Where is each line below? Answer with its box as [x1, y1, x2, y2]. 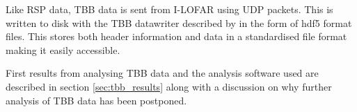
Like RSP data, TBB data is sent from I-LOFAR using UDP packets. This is [6, 2, 333, 16]
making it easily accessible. [6, 42, 120, 57]
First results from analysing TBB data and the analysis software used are [6, 66, 319, 80]
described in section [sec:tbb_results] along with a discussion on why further [6, 79, 332, 93]
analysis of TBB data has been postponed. [6, 93, 187, 107]
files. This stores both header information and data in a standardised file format [6, 29, 347, 44]
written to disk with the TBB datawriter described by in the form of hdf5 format [6, 15, 352, 30]
